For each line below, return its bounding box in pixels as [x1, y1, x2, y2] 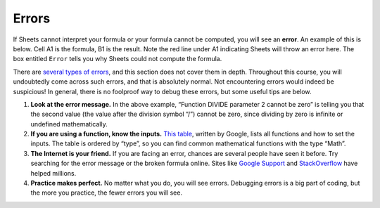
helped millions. [30, 169, 77, 177]
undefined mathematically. [30, 119, 108, 128]
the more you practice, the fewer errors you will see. [30, 188, 183, 197]
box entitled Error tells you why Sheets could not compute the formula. [13, 55, 222, 63]
